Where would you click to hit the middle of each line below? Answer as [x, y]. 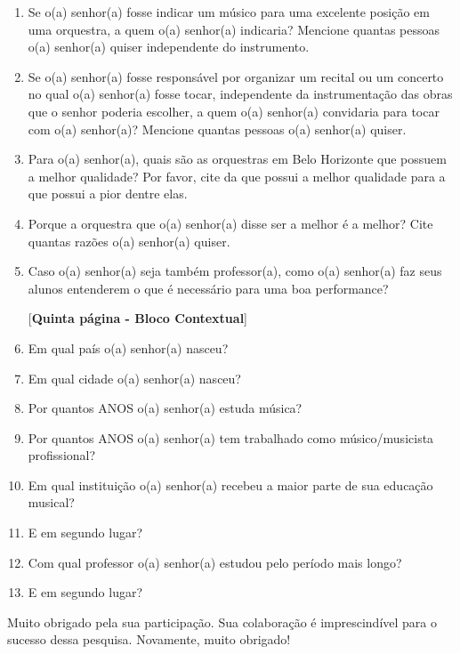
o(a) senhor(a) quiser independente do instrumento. [169, 47]
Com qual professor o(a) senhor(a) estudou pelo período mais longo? [215, 562]
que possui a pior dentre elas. [108, 194]
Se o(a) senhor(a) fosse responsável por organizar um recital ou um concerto [236, 76]
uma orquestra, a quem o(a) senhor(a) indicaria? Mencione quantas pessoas [234, 29]
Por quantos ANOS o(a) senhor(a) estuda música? [165, 408]
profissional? [62, 455]
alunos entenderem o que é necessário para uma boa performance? [208, 288]
